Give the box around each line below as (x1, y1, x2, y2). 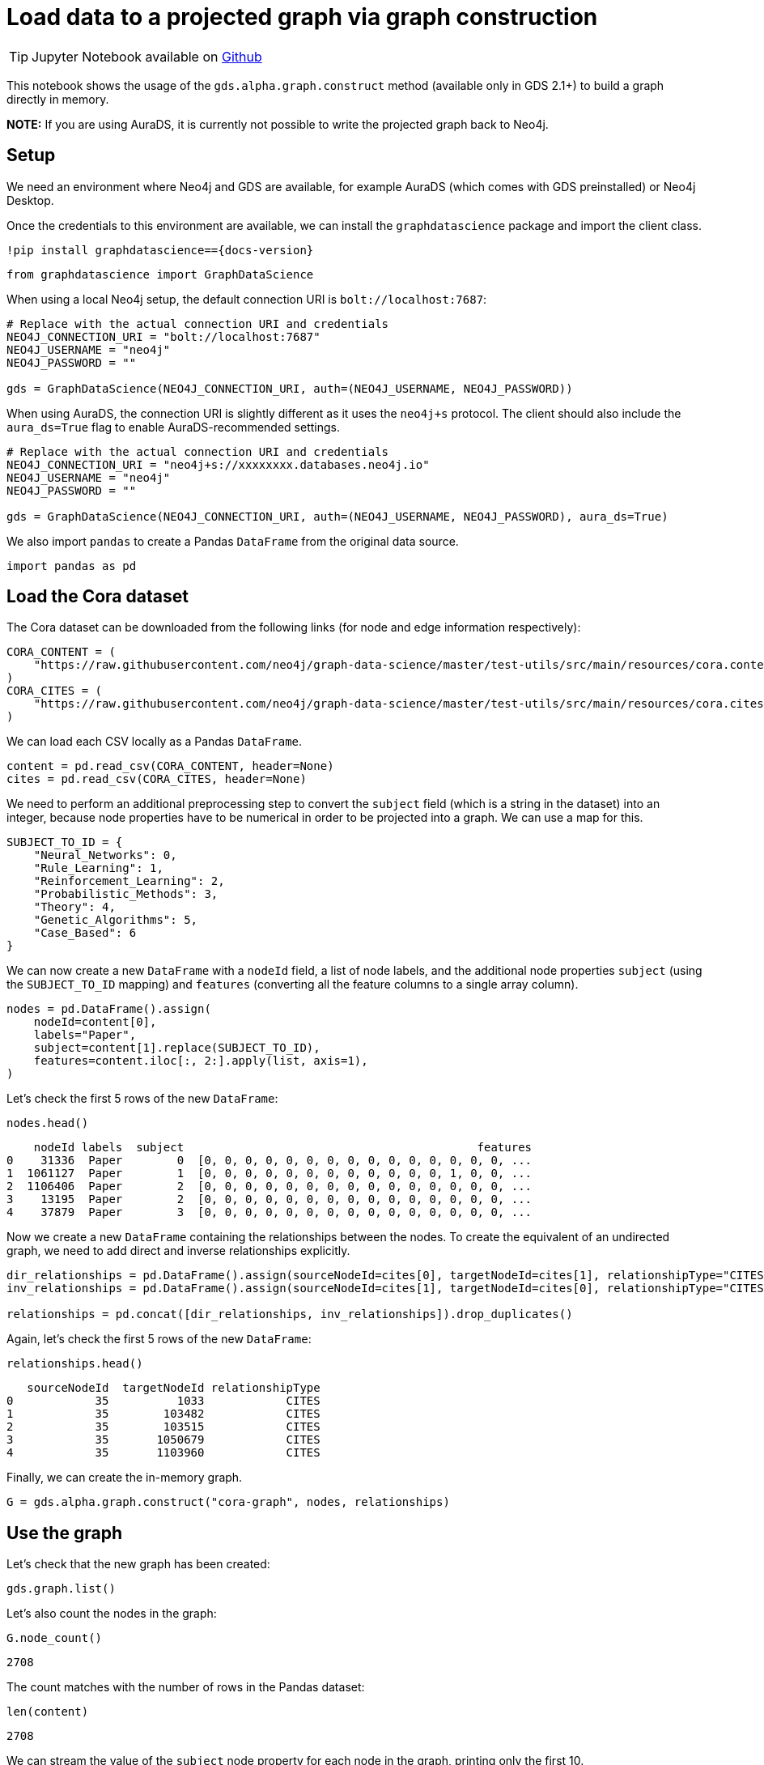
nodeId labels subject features (33, 1141, 533, 1155)
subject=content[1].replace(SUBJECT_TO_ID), (33, 1041, 320, 1055)
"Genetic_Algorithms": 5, (33, 913, 198, 927)
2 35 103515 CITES (6, 1420, 320, 1434)
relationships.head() (6, 1357, 143, 1371)
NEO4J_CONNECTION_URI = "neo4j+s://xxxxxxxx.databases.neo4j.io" (6, 457, 430, 471)
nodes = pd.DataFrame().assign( (6, 1002, 211, 1016)
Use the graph (6, 1522, 122, 1543)
